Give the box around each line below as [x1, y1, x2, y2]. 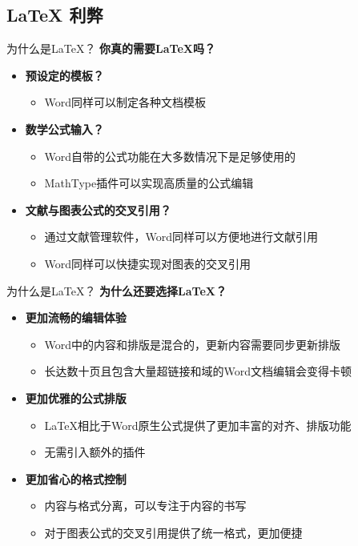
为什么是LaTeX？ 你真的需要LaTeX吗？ [6, 40, 216, 57]
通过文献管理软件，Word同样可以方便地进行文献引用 [44, 228, 319, 245]
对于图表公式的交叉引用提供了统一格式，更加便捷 [44, 524, 303, 540]
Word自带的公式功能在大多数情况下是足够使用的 [44, 147, 296, 164]
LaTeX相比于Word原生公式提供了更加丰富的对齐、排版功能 [44, 416, 352, 433]
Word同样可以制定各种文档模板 [44, 94, 207, 110]
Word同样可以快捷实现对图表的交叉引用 [44, 255, 251, 271]
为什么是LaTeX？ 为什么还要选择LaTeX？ [6, 282, 227, 299]
